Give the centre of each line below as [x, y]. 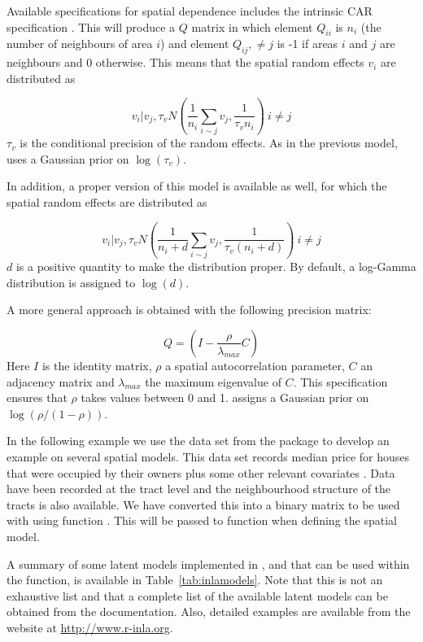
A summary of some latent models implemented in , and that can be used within [208, 563]
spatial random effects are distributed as [107, 201]
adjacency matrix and [61, 381]
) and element [195, 44]
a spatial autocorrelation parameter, [255, 365]
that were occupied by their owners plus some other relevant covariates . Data [201, 472]
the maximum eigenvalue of [213, 381]
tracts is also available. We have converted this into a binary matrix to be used [203, 504]
